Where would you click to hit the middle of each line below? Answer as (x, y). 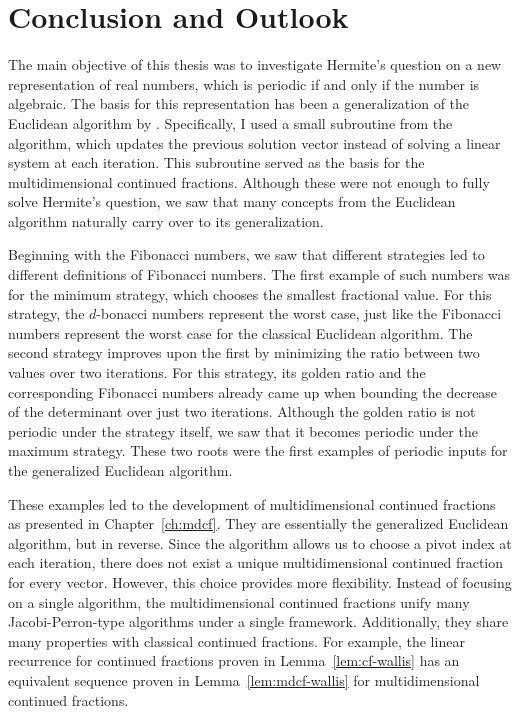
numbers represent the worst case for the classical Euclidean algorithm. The (240, 332)
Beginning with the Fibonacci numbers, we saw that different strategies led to (246, 254)
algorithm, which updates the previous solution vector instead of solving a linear (254, 142)
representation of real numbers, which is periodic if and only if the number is (244, 83)
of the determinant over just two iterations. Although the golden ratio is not (242, 411)
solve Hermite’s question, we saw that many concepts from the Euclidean (232, 201)
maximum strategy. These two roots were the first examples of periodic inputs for (258, 450)
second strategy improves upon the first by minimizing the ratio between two (244, 352)
